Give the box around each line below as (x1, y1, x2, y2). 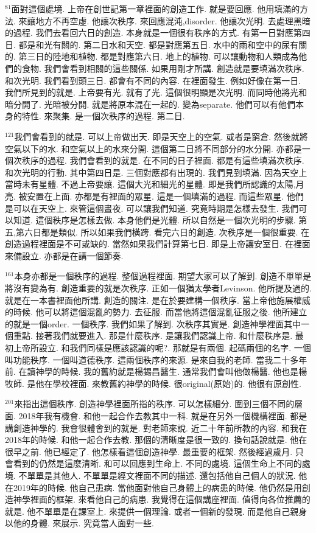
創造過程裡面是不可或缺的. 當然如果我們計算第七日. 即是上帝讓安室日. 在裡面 (5, 237, 311, 250)
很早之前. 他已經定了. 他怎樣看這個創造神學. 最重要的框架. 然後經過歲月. (5, 445, 293, 458)
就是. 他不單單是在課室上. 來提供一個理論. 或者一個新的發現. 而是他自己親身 (5, 504, 307, 517)
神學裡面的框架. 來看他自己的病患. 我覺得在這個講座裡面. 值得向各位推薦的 (13, 493, 311, 506)
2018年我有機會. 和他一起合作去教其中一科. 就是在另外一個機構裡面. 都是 (18, 409, 307, 422)
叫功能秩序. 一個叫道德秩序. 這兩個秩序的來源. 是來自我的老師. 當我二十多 (5, 353, 299, 366)
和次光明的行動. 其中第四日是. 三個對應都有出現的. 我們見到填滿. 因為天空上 (5, 165, 307, 178)
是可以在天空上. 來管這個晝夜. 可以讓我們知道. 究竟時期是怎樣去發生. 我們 (5, 201, 299, 214)
